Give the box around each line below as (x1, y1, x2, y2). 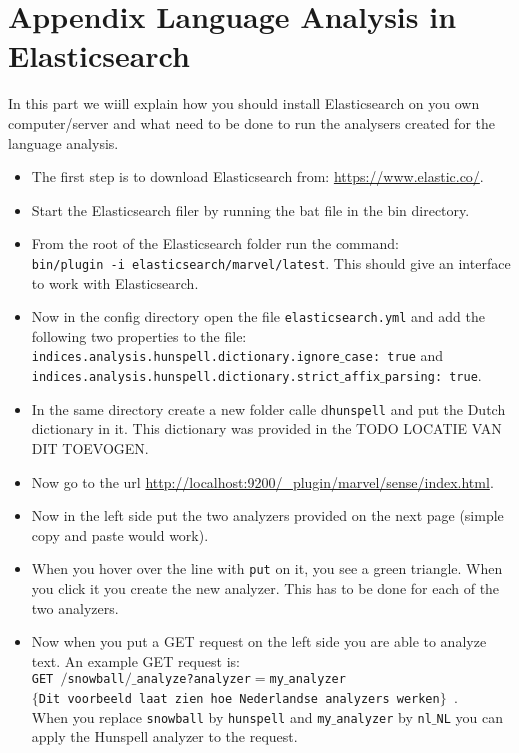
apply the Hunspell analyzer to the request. (31, 726, 298, 747)
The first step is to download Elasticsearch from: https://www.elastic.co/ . (31, 166, 484, 187)
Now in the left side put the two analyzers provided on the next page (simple (31, 505, 504, 526)
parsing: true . (384, 365, 482, 386)
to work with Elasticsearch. (31, 272, 199, 293)
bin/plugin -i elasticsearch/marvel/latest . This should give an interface (31, 252, 511, 273)
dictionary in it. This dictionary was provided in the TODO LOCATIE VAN (31, 418, 502, 439)
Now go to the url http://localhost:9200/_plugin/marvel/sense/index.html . (31, 471, 494, 492)
